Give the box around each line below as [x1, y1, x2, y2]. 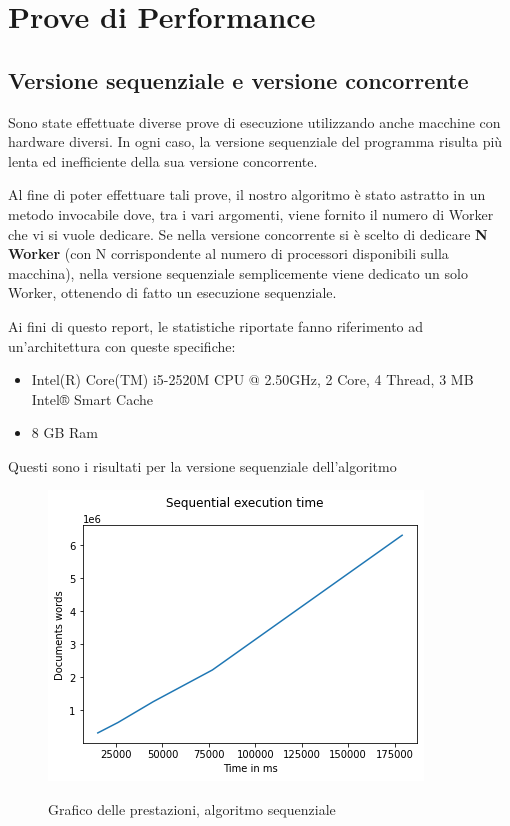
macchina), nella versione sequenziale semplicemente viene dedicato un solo [8, 262, 468, 283]
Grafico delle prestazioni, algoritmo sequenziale [48, 799, 336, 820]
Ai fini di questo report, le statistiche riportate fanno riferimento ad [8, 315, 424, 336]
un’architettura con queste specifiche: [8, 335, 236, 356]
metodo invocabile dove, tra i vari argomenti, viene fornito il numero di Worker [8, 203, 494, 224]
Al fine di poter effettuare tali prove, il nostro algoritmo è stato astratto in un [8, 184, 486, 205]
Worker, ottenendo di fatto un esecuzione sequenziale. [8, 282, 337, 303]
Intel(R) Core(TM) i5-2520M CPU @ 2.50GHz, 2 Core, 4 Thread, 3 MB [31, 369, 474, 390]
